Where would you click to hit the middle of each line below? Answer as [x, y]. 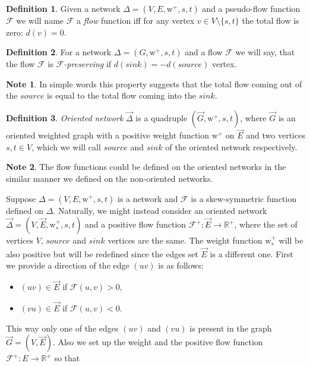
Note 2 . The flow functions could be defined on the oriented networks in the [146, 167]
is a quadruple [162, 117]
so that [67, 358]
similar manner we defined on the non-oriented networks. [110, 178]
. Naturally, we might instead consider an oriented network [160, 210]
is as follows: [181, 265]
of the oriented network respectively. [231, 146]
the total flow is [271, 20]
